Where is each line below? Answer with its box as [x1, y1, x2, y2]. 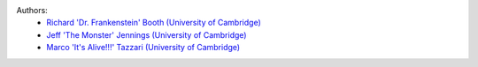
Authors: [16, 5, 48, 15]
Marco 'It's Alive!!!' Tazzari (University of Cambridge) [46, 42, 241, 53]
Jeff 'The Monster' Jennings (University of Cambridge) [46, 29, 247, 40]
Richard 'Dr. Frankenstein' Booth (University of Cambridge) [46, 18, 261, 28]
